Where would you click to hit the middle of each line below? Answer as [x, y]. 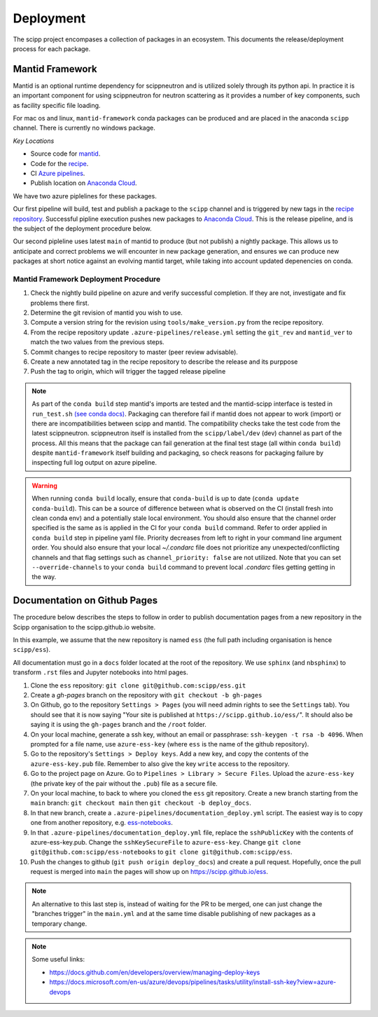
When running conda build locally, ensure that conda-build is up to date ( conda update [165, 498]
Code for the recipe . [59, 163]
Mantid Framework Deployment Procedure [87, 279]
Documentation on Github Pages [85, 600]
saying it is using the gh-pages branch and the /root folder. [118, 725]
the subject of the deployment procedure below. [82, 228]
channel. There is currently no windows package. [84, 128]
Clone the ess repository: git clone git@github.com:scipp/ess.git [138, 685]
